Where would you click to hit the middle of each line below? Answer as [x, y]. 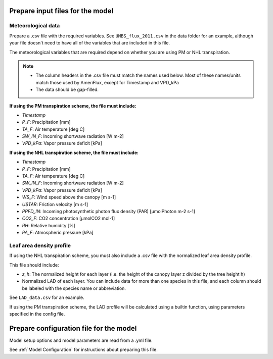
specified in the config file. [37, 314]
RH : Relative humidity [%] [49, 225]
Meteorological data [35, 26]
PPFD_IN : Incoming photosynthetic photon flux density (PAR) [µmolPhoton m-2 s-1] [109, 211]
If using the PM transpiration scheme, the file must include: [73, 106]
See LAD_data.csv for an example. [47, 297]
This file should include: [34, 265]
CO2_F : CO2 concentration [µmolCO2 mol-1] [69, 218]
